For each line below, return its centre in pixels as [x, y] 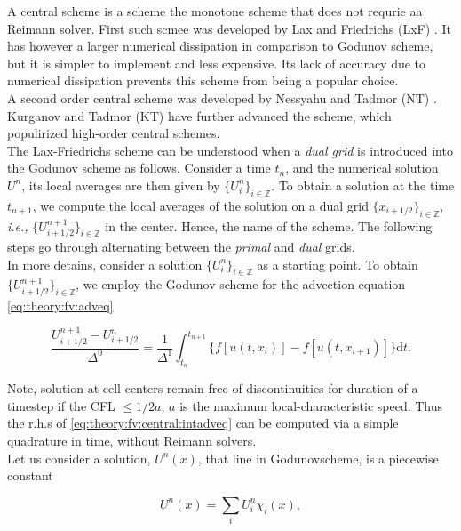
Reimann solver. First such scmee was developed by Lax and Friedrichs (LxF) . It [229, 28]
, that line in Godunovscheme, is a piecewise [318, 458]
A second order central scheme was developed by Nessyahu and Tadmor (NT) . [222, 97]
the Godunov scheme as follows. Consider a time [139, 168]
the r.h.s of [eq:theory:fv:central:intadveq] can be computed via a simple [203, 423]
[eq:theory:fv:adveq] [60, 305]
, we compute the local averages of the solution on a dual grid [200, 205]
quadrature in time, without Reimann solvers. [132, 441]
